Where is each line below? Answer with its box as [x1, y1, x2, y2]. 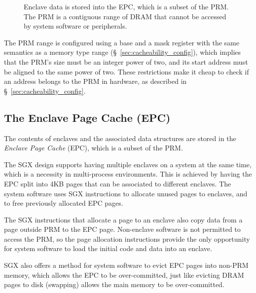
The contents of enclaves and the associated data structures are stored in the [4, 133, 236, 143]
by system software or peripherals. [24, 21, 127, 31]
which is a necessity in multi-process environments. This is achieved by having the [4, 169, 252, 179]
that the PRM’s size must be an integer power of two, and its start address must [4, 56, 248, 67]
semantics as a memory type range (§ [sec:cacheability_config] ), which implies [4, 47, 241, 57]
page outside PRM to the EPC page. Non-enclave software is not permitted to [4, 224, 241, 234]
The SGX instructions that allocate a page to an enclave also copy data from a [4, 214, 243, 224]
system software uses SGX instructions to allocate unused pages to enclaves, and [4, 188, 248, 198]
